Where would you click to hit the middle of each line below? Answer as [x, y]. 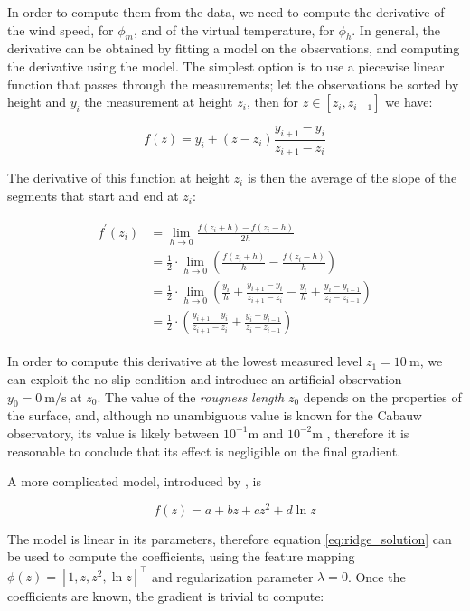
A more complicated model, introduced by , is [134, 481]
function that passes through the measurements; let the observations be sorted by [233, 84]
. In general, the [396, 29]
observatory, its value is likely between [113, 432]
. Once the [376, 576]
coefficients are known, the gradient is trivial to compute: [166, 596]
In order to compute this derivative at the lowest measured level [185, 361]
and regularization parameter [233, 576]
